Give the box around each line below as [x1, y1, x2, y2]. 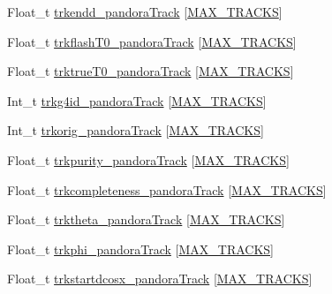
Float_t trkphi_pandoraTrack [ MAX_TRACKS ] [7, 239, 274, 258]
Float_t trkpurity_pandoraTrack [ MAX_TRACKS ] [7, 150, 290, 169]
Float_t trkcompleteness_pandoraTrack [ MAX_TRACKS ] [7, 180, 327, 199]
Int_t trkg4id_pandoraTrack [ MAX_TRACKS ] [7, 91, 267, 109]
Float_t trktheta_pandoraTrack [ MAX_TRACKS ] [7, 210, 285, 229]
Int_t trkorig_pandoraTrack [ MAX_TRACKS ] [7, 121, 264, 139]
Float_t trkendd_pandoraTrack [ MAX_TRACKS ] [7, 3, 283, 20]
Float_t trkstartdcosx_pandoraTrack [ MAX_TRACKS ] [7, 269, 313, 288]
